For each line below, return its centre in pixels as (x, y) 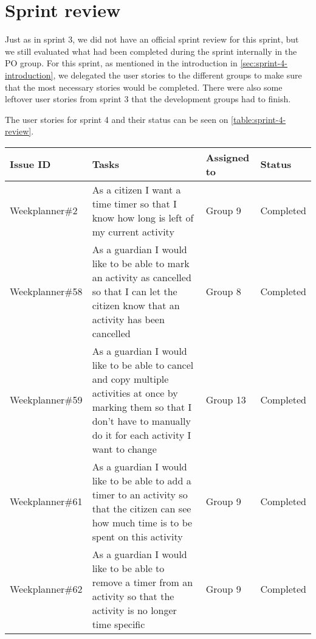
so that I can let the (135, 291)
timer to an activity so (140, 494)
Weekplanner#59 (46, 400)
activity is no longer (134, 610)
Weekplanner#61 (46, 501)
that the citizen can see (142, 508)
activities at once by (135, 393)
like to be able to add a (142, 480)
